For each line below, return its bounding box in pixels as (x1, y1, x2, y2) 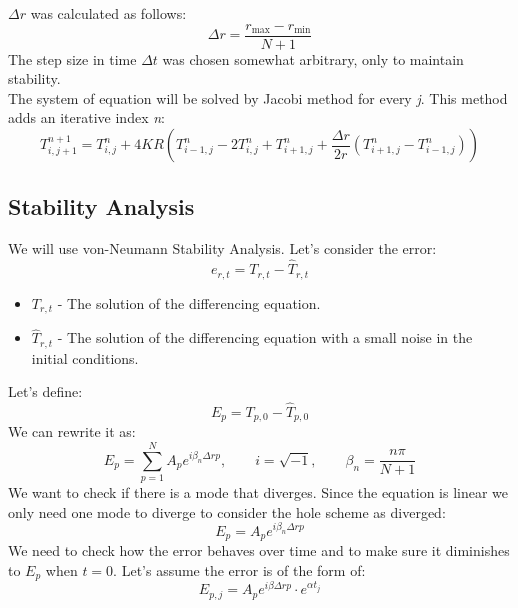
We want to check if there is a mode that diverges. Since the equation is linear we (8, 482, 509, 503)
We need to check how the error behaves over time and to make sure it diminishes (8, 540, 510, 561)
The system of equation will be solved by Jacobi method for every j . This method (8, 87, 508, 108)
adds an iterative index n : (8, 107, 165, 128)
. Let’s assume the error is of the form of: (113, 559, 366, 580)
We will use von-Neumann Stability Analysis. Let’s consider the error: (8, 238, 437, 259)
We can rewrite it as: (8, 421, 136, 442)
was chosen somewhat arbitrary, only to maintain (162, 48, 464, 69)
